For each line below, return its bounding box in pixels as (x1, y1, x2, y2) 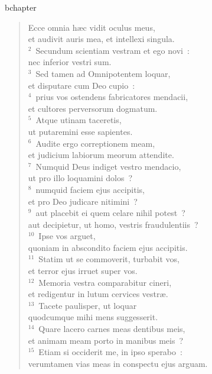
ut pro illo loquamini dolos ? (28, 172, 133, 184)
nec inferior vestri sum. (28, 56, 112, 68)
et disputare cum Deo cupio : (28, 79, 135, 91)
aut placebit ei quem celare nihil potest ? (35, 207, 185, 219)
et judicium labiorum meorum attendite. (28, 149, 174, 161)
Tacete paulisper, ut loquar (38, 299, 137, 311)
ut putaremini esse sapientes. (28, 125, 133, 137)
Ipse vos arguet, (38, 230, 96, 242)
